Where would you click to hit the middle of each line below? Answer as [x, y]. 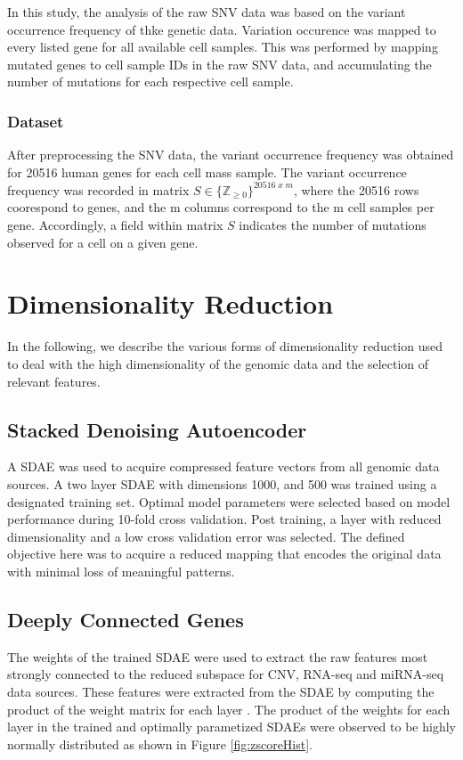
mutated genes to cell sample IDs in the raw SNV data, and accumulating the [219, 64]
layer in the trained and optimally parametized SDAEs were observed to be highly [231, 727]
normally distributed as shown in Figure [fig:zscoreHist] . [160, 744]
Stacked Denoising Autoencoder [157, 429]
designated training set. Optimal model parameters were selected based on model [229, 501]
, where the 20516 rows [356, 189]
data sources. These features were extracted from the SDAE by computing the [221, 691]
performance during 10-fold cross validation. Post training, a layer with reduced [224, 519]
